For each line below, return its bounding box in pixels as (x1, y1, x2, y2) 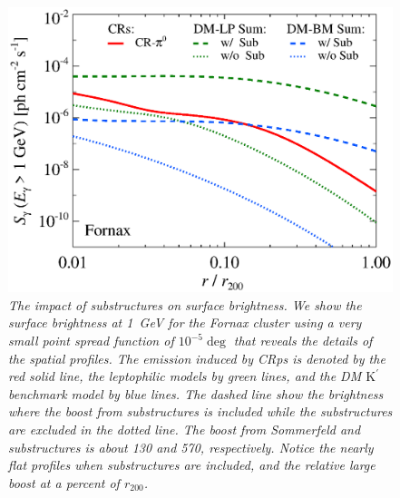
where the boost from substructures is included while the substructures (8, 402, 393, 421)
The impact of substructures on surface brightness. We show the (8, 295, 362, 314)
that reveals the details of (233, 331, 373, 350)
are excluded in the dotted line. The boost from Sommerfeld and (8, 420, 361, 439)
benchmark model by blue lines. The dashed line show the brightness (8, 384, 384, 403)
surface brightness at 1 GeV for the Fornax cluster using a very (8, 313, 362, 332)
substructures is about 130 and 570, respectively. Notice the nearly (8, 437, 374, 456)
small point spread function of (8, 331, 174, 350)
